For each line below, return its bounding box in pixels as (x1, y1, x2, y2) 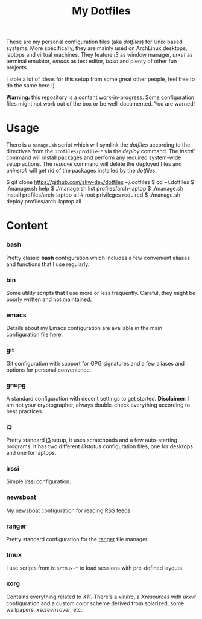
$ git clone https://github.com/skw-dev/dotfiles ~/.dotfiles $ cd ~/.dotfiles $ (6, 179, 195, 186)
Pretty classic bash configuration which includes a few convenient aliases (6, 254, 191, 261)
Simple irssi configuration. (6, 478, 71, 485)
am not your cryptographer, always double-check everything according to (6, 401, 191, 408)
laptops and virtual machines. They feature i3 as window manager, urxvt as (6, 51, 193, 59)
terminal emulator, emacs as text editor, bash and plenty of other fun (6, 57, 177, 65)
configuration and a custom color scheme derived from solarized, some (6, 599, 185, 607)
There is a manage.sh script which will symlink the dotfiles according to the (6, 141, 191, 148)
